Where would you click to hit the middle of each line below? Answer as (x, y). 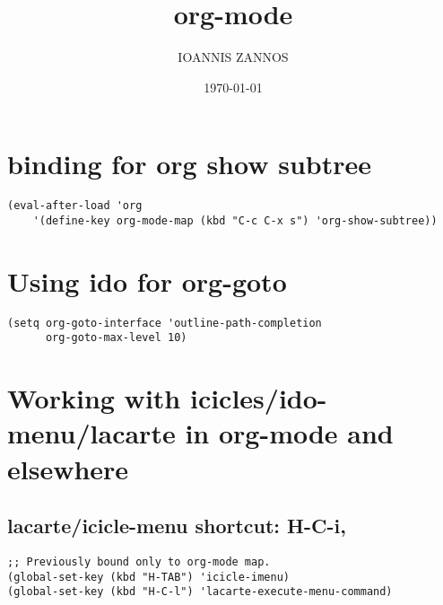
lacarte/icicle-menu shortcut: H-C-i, (177, 526)
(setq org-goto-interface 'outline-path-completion (165, 323)
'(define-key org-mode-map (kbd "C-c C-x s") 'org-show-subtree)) (235, 220)
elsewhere (68, 468)
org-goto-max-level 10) (116, 338)
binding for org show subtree (189, 164)
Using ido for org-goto (147, 281)
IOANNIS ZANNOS (233, 57)
